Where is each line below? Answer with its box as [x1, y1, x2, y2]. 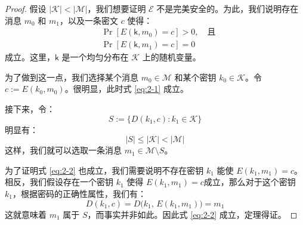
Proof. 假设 [5, 2, 47, 14]
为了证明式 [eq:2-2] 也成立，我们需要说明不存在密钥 [5, 164, 204, 176]
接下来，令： [5, 103, 55, 115]
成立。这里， [5, 51, 55, 63]
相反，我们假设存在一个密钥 [5, 175, 113, 188]
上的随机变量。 [142, 51, 201, 63]
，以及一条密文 [59, 14, 118, 26]
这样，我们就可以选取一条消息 [5, 144, 122, 156]
